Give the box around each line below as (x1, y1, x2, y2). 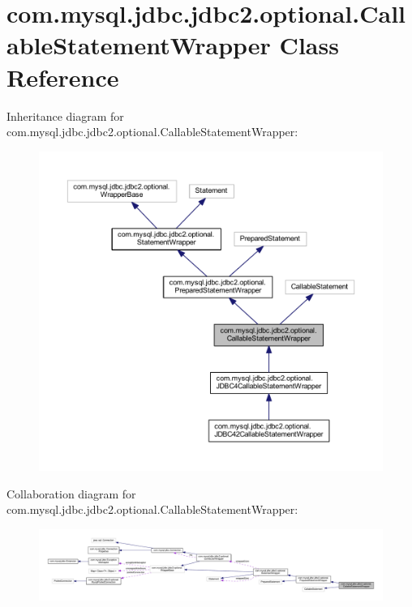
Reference (6, 60, 119, 93)
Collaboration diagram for (6, 485, 136, 502)
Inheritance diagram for (6, 107, 124, 124)
